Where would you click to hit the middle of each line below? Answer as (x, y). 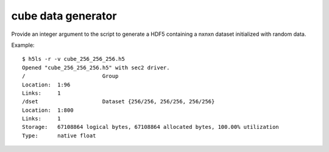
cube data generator (64, 16)
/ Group (70, 76)
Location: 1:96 (46, 85)
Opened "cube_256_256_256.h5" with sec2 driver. (96, 67)
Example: (23, 45)
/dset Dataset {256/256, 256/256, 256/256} (119, 102)
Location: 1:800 (48, 110)
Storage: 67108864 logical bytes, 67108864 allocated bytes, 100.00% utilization (151, 127)
